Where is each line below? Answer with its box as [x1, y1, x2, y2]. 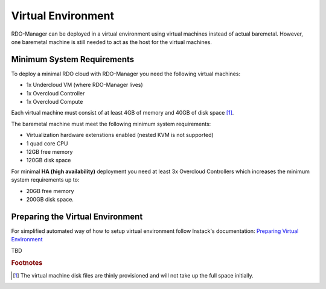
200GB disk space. [26, 195, 74, 203]
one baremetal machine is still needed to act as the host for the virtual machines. [11, 38, 213, 45]
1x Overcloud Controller [26, 89, 85, 97]
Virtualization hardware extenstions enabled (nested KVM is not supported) [26, 132, 214, 139]
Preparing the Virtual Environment [11, 211, 143, 221]
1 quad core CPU [26, 139, 68, 147]
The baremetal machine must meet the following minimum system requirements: [11, 120, 211, 127]
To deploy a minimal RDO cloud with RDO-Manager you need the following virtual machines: [11, 70, 241, 77]
